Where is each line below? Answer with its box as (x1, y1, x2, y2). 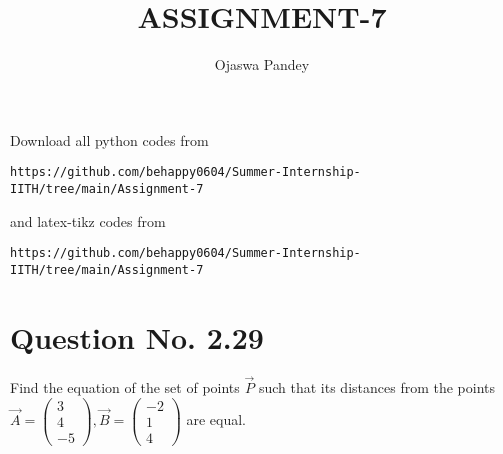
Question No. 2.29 (10, 316, 264, 357)
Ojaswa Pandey (214, 54, 310, 75)
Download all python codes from (10, 129, 209, 150)
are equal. (186, 409, 247, 430)
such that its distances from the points (258, 376, 496, 397)
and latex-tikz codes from (10, 210, 166, 231)
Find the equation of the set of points (10, 376, 240, 397)
